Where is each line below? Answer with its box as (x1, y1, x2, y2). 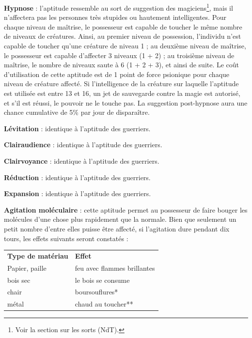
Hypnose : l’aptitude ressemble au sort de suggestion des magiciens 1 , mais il (4, 1, 233, 13)
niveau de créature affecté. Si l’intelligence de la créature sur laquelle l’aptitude (4, 78, 239, 89)
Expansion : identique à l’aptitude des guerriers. (4, 188, 151, 199)
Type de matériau (7, 250, 68, 261)
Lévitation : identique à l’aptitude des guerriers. (4, 123, 151, 133)
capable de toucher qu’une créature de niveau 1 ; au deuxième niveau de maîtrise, (4, 41, 246, 51)
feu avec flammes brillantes (75, 262, 155, 273)
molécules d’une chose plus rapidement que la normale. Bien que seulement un (4, 214, 236, 224)
